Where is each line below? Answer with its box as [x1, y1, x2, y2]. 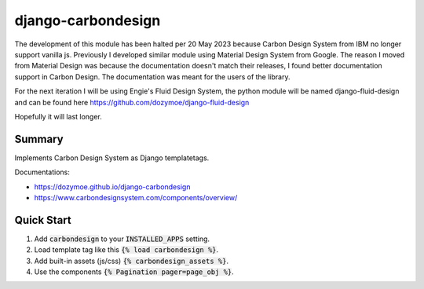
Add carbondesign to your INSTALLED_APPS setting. [34, 234, 210, 243]
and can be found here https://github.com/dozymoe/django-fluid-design [14, 97, 250, 107]
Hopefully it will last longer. [14, 112, 102, 121]
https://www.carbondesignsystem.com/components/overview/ [34, 192, 238, 202]
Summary [14, 132, 64, 145]
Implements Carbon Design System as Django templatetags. [14, 153, 210, 163]
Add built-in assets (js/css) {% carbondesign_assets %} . [34, 256, 229, 265]
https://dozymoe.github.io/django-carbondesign [34, 181, 191, 192]
